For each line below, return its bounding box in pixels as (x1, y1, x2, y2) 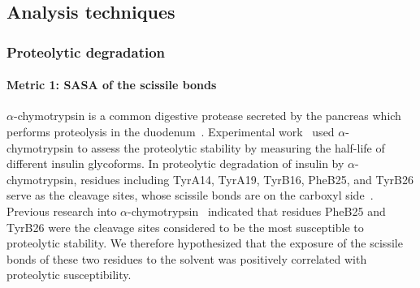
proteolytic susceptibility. (6, 266, 132, 283)
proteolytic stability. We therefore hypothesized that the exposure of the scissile (6, 234, 403, 251)
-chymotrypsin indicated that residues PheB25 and (128, 202, 386, 219)
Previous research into (6, 202, 117, 219)
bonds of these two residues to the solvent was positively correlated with (6, 250, 367, 267)
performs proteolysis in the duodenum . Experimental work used (6, 123, 335, 140)
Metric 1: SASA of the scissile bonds (6, 76, 217, 93)
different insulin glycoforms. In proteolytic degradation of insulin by (6, 155, 344, 172)
